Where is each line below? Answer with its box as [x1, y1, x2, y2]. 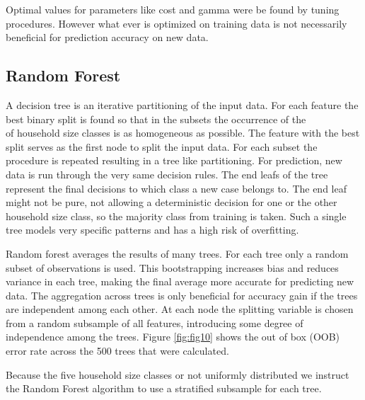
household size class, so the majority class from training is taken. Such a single [6, 208, 347, 223]
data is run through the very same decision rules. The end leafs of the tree [6, 166, 328, 181]
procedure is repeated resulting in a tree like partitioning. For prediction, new [6, 153, 342, 168]
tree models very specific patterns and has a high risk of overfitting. [6, 222, 299, 237]
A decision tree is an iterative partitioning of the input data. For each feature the [6, 97, 359, 112]
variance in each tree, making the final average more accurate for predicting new [6, 274, 354, 289]
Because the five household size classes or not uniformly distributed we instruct [6, 367, 349, 382]
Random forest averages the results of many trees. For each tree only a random [6, 246, 349, 261]
